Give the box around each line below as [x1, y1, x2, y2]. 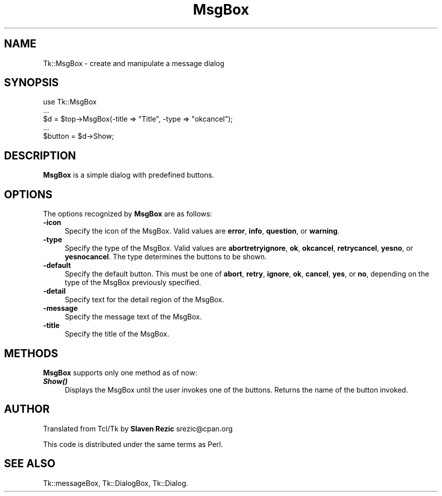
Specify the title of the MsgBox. [65, 329, 170, 339]
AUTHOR [4, 403, 50, 416]
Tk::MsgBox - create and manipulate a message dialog [43, 59, 225, 68]
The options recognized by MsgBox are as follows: [43, 209, 212, 218]
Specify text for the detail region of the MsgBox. [65, 295, 225, 304]
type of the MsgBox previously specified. [65, 278, 201, 287]
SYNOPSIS [4, 76, 59, 89]
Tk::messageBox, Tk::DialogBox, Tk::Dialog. [43, 478, 188, 487]
